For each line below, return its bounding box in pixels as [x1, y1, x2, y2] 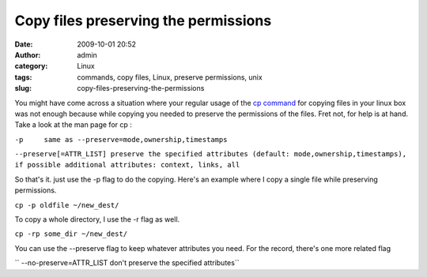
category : [14, 62, 48, 71]
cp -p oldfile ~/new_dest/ [14, 200, 119, 209]
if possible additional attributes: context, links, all [14, 160, 240, 170]
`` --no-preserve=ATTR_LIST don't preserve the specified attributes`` [14, 258, 240, 268]
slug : [14, 84, 32, 93]
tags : [14, 72, 32, 82]
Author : [14, 50, 41, 59]
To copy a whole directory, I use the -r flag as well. [14, 215, 180, 224]
